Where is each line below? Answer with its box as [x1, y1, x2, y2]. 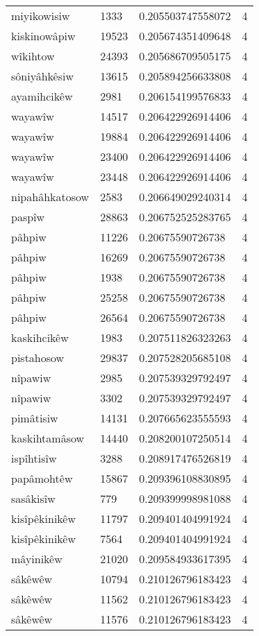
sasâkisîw [11, 490, 56, 506]
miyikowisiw [11, 8, 70, 24]
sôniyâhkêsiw [11, 68, 74, 84]
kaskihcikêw [11, 329, 69, 345]
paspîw [11, 209, 45, 225]
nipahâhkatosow [11, 189, 90, 205]
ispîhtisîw [11, 450, 57, 466]
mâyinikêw [11, 551, 62, 567]
